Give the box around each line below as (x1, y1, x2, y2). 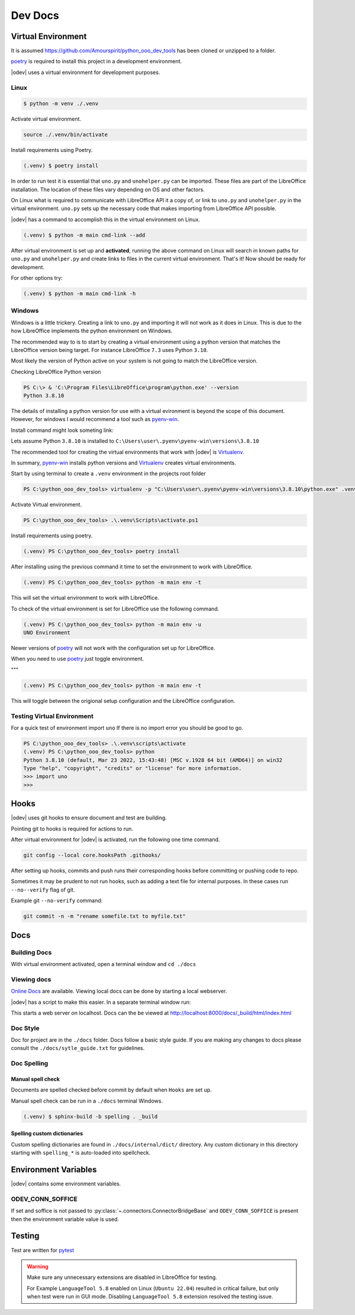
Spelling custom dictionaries (11, 1130, 83, 1137)
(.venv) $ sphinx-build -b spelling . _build (23, 1113, 158, 1120)
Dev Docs (11, 9, 59, 22)
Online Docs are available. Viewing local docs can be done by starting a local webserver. (11, 988, 227, 995)
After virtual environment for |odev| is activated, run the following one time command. (11, 836, 220, 843)
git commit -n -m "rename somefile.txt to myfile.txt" (23, 913, 186, 920)
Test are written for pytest (11, 1246, 74, 1253)
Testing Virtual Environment (11, 712, 94, 720)
